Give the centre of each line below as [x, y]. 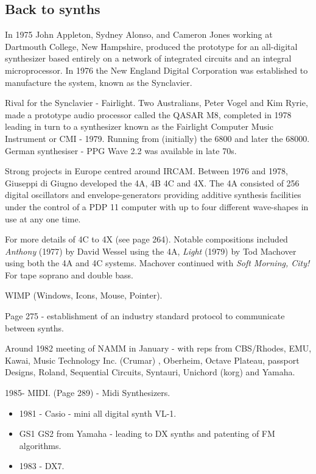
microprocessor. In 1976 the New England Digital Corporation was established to [156, 70]
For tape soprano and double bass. [69, 274]
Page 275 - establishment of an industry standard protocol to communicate [145, 316]
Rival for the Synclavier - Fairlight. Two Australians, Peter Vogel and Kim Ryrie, [156, 103]
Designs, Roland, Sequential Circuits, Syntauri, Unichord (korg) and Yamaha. [150, 372]
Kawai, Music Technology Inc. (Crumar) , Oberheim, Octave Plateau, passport [152, 360]
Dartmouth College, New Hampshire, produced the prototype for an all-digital [151, 46]
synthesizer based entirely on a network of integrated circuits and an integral [148, 58]
